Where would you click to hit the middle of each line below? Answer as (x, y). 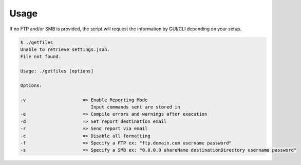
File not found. (41, 57)
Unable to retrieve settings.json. (65, 49)
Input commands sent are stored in (135, 107)
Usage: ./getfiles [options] (57, 71)
